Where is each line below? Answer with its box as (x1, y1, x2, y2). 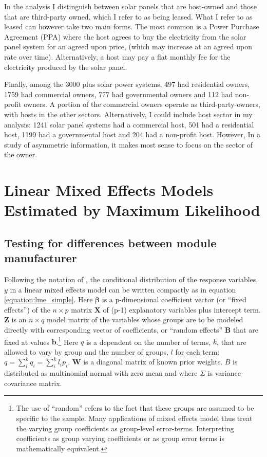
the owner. (4, 149, 37, 160)
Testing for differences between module (4, 234, 217, 250)
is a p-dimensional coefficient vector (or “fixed (102, 294, 246, 305)
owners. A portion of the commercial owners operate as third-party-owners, (24, 99, 260, 109)
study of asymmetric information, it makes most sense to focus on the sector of (4, 139, 253, 150)
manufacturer (4, 250, 77, 266)
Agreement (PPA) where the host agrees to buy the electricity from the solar (4, 31, 246, 42)
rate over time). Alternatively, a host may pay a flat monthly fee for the (4, 51, 231, 62)
